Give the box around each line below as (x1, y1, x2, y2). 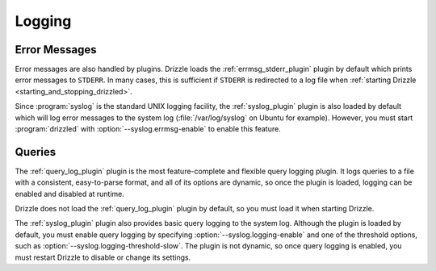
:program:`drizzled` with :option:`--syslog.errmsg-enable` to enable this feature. (15, 124, 282, 134)
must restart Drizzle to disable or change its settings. (15, 252, 191, 262)
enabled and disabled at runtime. (15, 189, 125, 198)
